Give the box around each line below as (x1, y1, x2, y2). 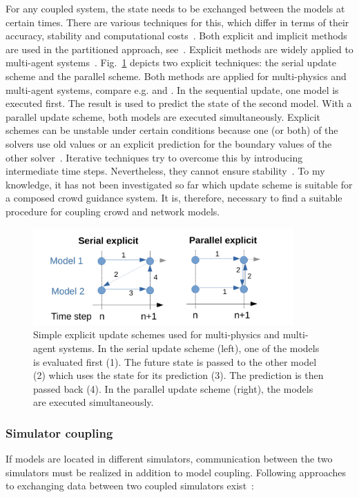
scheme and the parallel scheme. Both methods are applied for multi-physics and (6, 68, 347, 83)
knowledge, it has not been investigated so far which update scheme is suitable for (6, 177, 353, 191)
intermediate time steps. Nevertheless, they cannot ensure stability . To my (6, 164, 325, 178)
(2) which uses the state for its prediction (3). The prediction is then (33, 368, 324, 382)
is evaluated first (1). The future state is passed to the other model (33, 354, 317, 369)
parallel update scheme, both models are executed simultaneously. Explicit (6, 109, 320, 124)
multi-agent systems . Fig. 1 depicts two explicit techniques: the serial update (6, 55, 337, 70)
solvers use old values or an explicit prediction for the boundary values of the (6, 136, 332, 150)
